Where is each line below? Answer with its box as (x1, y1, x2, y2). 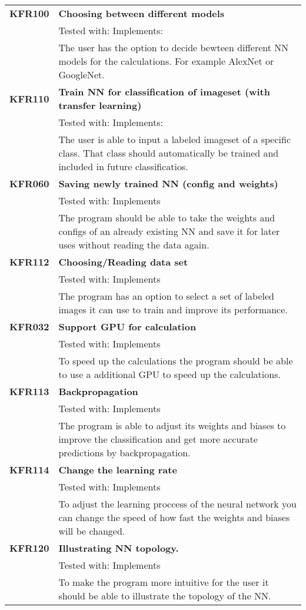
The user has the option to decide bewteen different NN (58, 41, 289, 54)
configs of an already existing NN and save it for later (58, 224, 280, 238)
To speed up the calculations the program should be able (58, 354, 293, 367)
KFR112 (9, 255, 49, 268)
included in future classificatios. (58, 160, 188, 173)
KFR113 (9, 384, 49, 398)
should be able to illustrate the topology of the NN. (58, 589, 271, 602)
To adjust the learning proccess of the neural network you (58, 497, 297, 510)
